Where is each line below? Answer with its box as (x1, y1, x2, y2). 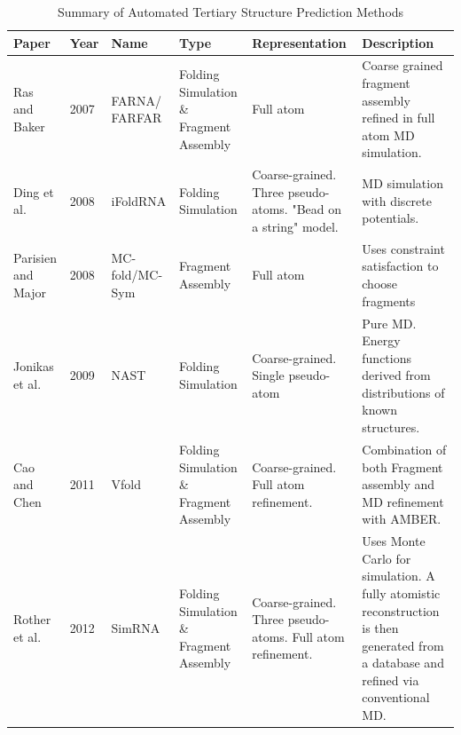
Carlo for (362, 549, 411, 567)
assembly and (362, 475, 435, 494)
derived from (362, 366, 431, 384)
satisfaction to (362, 257, 439, 275)
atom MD (362, 125, 415, 144)
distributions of (362, 383, 445, 401)
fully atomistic (362, 583, 441, 602)
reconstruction (362, 601, 440, 620)
